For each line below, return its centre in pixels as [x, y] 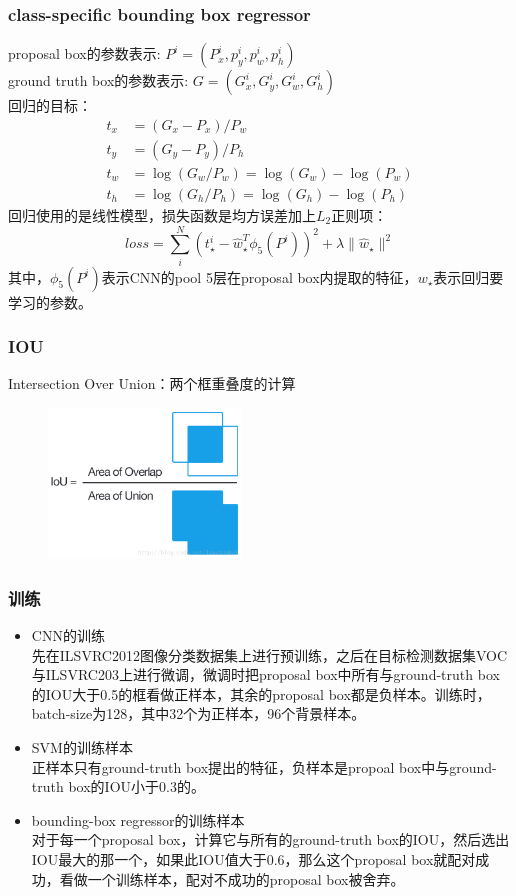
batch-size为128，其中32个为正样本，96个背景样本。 [198, 713]
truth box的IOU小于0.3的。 [118, 786]
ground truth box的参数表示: [98, 80]
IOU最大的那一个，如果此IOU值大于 [149, 858]
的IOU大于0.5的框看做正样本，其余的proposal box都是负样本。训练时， [261, 693]
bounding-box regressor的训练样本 [138, 819]
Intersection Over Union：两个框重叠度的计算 [152, 383]
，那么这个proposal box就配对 [380, 858]
